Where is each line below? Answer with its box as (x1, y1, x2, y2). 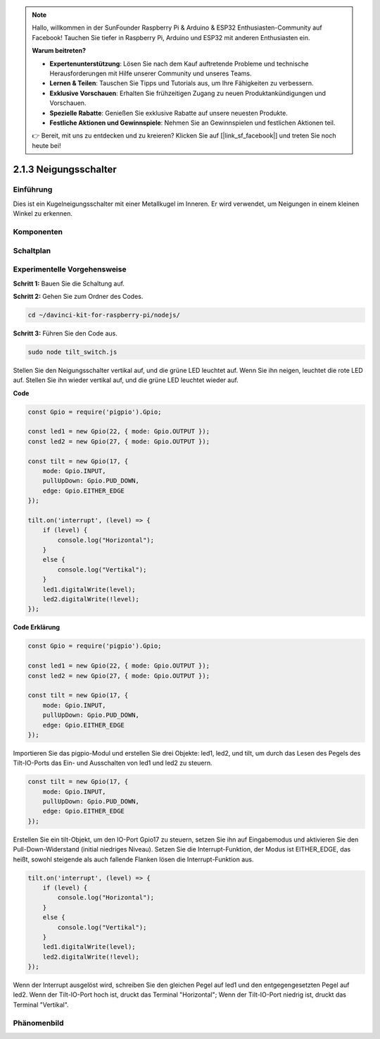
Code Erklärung (13, 623, 60, 632)
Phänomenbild (13, 1018, 64, 1028)
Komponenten (13, 227, 63, 236)
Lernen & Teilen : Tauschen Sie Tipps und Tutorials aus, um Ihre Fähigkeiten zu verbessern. (49, 79, 314, 87)
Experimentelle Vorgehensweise (13, 264, 127, 274)
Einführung (13, 185, 53, 195)
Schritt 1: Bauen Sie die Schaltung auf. (13, 279, 125, 288)
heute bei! (32, 141, 61, 149)
